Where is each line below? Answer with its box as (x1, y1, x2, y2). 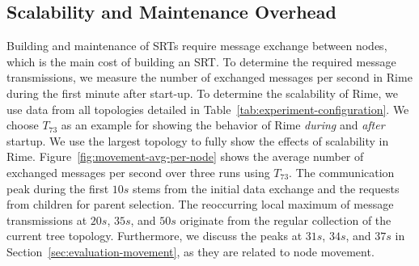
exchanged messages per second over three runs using (6, 163, 270, 180)
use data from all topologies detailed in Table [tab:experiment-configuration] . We (6, 100, 409, 117)
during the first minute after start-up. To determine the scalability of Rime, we (6, 84, 399, 101)
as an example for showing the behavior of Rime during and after (61, 116, 385, 133)
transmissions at (6, 211, 87, 228)
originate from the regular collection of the (180, 211, 391, 228)
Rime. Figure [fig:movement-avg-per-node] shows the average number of (6, 148, 364, 165)
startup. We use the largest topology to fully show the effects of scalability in (6, 132, 389, 149)
